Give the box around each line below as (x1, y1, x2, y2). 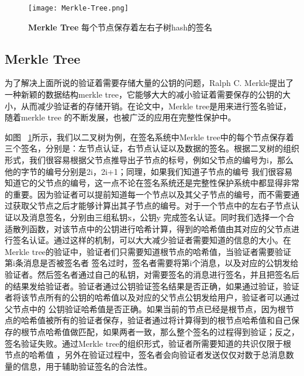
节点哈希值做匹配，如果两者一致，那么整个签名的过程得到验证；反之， (29, 325, 299, 337)
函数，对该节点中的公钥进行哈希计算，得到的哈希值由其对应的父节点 (29, 222, 291, 234)
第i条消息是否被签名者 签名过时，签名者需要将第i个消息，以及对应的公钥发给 (5, 257, 299, 269)
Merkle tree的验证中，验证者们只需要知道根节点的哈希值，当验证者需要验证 (5, 245, 292, 257)
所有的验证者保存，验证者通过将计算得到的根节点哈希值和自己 (53, 314, 291, 326)
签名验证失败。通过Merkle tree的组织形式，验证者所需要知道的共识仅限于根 (5, 337, 292, 349)
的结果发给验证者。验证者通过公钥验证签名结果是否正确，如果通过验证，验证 (5, 280, 299, 292)
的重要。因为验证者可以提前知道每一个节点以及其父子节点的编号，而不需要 (5, 188, 291, 200)
